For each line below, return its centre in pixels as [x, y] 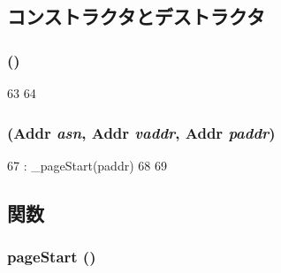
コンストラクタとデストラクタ [136, 16]
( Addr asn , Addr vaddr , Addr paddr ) [141, 132]
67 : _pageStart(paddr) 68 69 [87, 165]
